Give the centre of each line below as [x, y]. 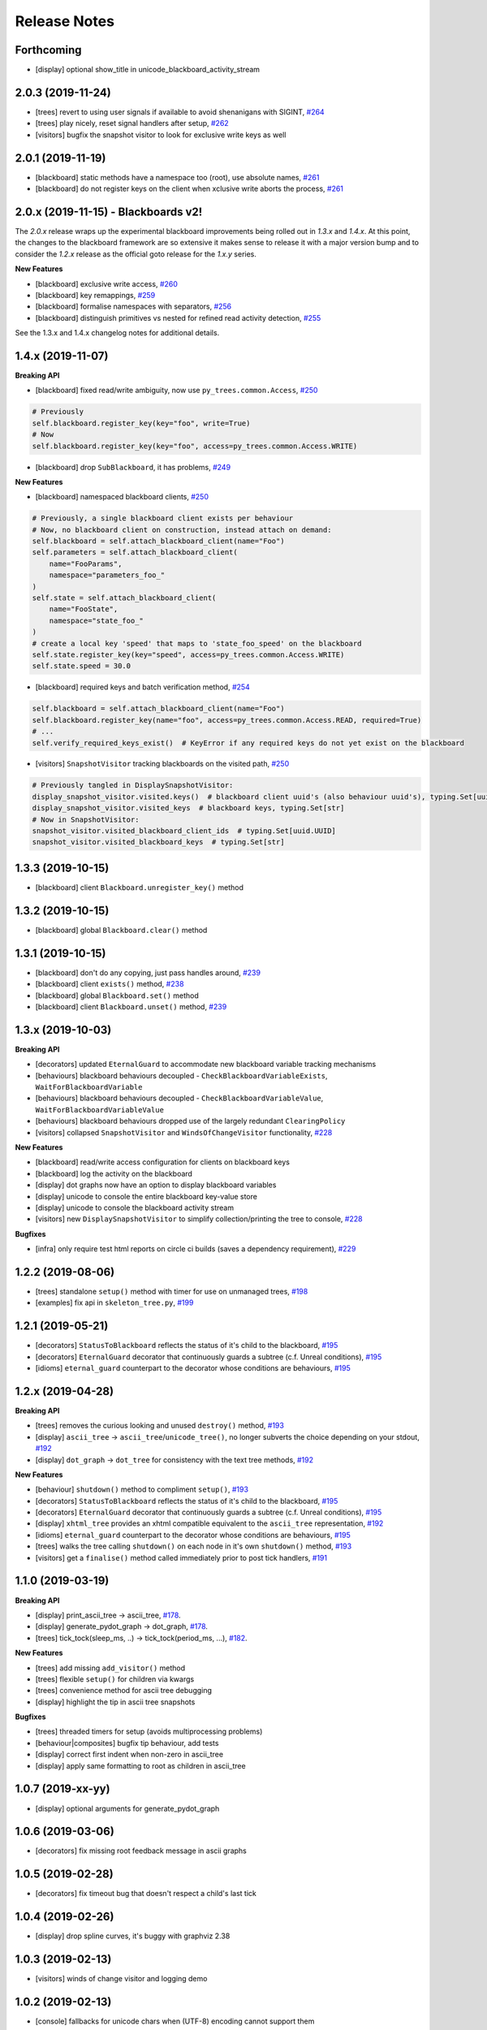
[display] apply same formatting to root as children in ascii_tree [141, 1765]
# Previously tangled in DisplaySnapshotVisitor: [133, 785]
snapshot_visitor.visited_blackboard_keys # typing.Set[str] [158, 842]
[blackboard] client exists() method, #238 [110, 984]
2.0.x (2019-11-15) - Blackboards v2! [109, 212]
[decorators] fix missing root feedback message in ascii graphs [141, 1851]
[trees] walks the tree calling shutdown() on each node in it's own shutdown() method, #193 [194, 1546]
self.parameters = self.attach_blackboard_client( [135, 553]
